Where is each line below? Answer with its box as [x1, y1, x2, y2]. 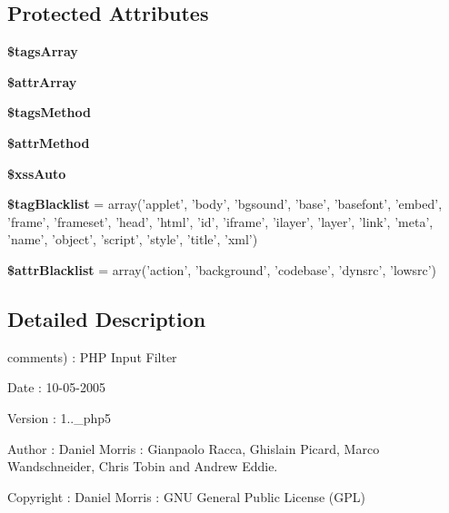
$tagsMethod [7, 103, 91, 122]
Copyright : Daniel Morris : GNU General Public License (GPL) [7, 487, 366, 506]
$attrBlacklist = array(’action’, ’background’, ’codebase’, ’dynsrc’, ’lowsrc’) [7, 260, 437, 279]
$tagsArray [7, 42, 78, 61]
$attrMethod [7, 133, 90, 152]
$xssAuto [7, 163, 66, 183]
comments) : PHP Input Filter [7, 347, 177, 366]
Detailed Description [7, 304, 206, 332]
